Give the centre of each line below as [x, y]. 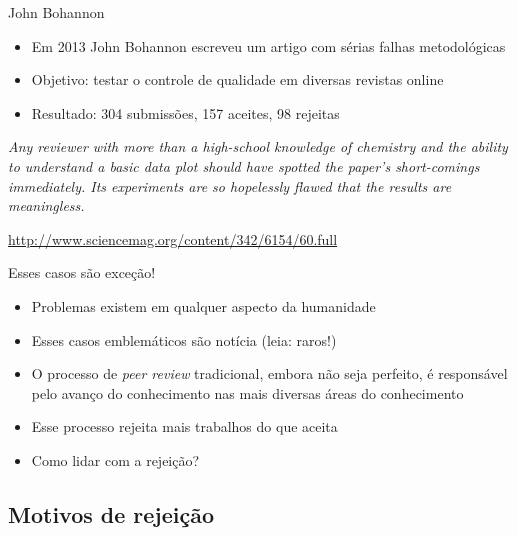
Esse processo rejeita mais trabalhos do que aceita [184, 426]
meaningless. [46, 205]
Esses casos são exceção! [82, 272]
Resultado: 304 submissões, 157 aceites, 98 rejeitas [185, 112]
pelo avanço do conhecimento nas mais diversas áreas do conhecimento [247, 392]
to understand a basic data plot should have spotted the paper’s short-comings [244, 165]
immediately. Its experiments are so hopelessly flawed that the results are [230, 185]
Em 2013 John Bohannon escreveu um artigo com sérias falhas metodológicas [268, 45]
